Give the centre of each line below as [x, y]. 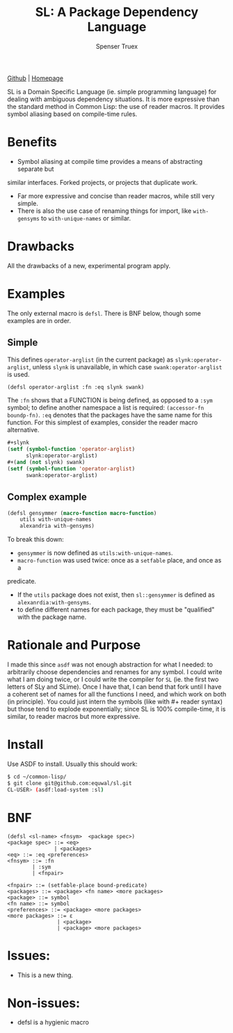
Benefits [32, 142]
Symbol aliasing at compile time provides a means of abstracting [110, 161]
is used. [18, 374]
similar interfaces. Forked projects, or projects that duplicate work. [103, 182]
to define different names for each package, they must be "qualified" [116, 610]
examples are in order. [39, 320]
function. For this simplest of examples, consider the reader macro [103, 422]
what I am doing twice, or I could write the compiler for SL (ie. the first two [113, 679]
